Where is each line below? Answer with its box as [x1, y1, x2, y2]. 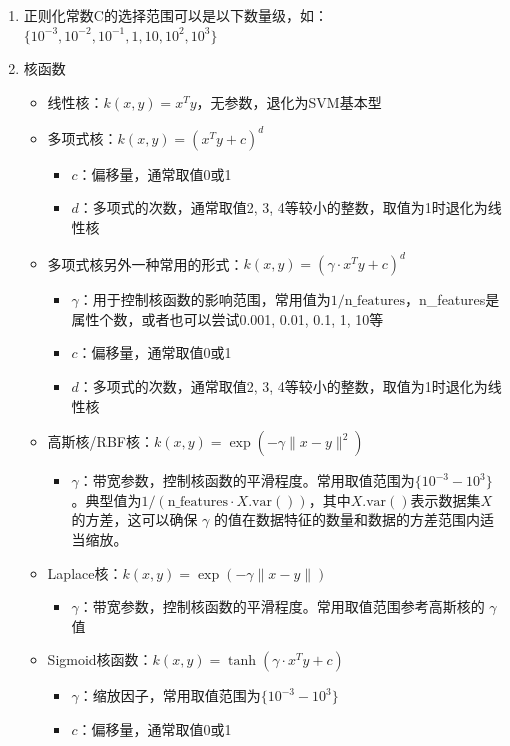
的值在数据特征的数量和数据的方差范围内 [213, 509, 480, 530]
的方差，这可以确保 [71, 509, 198, 530]
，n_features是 [405, 289, 500, 310]
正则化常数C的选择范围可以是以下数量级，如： [23, 5, 328, 25]
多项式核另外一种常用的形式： [47, 253, 244, 274]
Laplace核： [47, 562, 123, 583]
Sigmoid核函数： [47, 649, 153, 670]
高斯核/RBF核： [47, 431, 154, 452]
